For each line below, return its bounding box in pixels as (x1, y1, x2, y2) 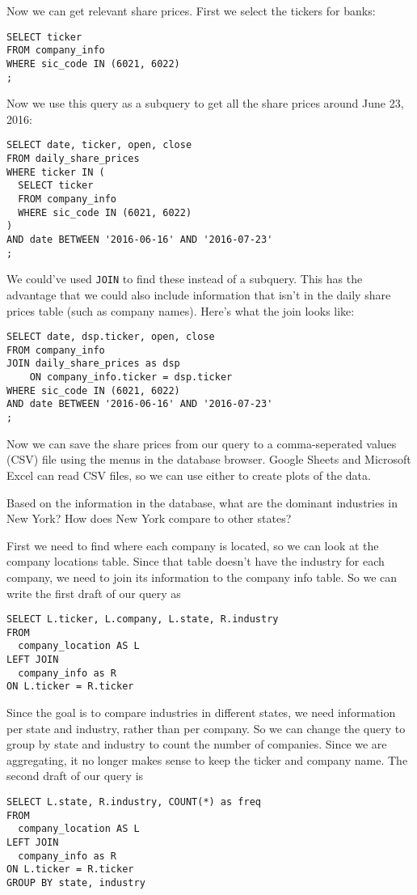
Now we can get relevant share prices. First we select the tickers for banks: (6, 2, 376, 19)
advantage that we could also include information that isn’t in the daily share (6, 286, 391, 303)
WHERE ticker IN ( (6, 166, 105, 178)
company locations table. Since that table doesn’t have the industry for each (6, 553, 385, 570)
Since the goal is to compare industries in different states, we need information (6, 704, 396, 721)
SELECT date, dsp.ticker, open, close (6, 331, 215, 343)
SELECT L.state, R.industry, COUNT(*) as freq (6, 796, 261, 808)
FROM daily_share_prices (6, 153, 140, 165)
